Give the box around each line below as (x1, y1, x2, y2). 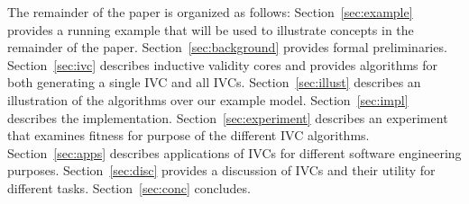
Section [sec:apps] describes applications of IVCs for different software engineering (7, 143, 462, 162)
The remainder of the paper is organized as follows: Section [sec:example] (7, 3, 413, 21)
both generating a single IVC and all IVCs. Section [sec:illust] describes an (7, 73, 421, 92)
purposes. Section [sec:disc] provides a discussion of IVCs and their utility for (7, 161, 436, 180)
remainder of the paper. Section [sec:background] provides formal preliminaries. (7, 38, 447, 57)
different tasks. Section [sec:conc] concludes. (7, 178, 251, 197)
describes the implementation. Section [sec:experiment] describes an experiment (7, 108, 448, 127)
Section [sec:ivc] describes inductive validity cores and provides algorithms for (7, 55, 438, 74)
